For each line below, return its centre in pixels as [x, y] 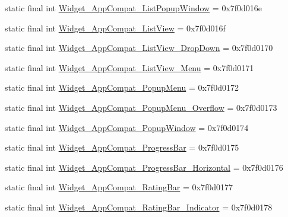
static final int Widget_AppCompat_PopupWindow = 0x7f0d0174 [127, 127]
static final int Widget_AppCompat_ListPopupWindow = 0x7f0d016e [134, 8]
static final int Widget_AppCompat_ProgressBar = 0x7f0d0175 [122, 147]
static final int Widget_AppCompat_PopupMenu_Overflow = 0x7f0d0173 [141, 107]
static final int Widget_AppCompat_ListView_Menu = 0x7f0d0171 [129, 67]
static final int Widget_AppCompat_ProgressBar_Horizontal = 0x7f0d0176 [144, 167]
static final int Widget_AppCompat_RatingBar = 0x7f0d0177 [119, 187]
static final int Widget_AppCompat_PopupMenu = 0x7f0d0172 [122, 87]
